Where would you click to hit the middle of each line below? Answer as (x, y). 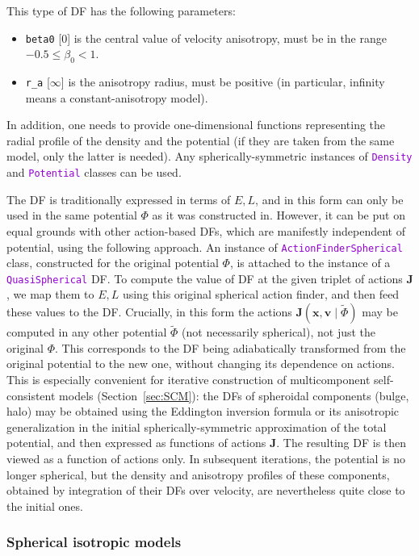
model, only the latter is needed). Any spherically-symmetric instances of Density (209, 156)
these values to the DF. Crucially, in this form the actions (149, 312)
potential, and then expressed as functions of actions (136, 443)
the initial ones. (45, 506)
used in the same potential (72, 215)
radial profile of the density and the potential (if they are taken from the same (201, 140)
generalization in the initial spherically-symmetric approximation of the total (197, 426)
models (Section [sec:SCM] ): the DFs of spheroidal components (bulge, (234, 395)
